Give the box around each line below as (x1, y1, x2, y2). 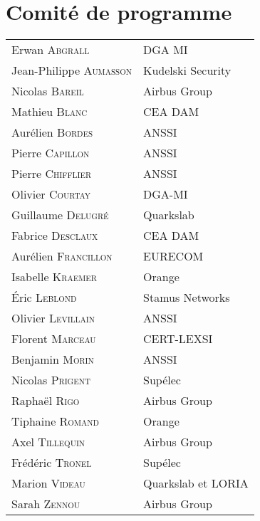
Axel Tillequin (11, 433, 85, 451)
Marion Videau (11, 475, 85, 492)
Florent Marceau (11, 330, 96, 347)
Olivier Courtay (11, 186, 91, 203)
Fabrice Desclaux (11, 227, 98, 244)
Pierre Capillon (11, 144, 90, 162)
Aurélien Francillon (11, 248, 113, 265)
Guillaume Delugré (11, 206, 109, 223)
